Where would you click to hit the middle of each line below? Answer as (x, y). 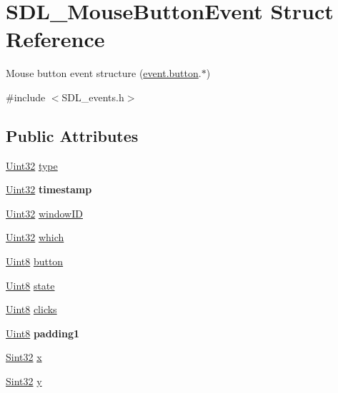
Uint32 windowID (44, 213)
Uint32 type (32, 165)
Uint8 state (30, 285)
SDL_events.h (93, 97)
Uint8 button (35, 261)
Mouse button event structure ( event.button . (104, 73)
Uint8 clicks (31, 309)
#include (26, 97)
